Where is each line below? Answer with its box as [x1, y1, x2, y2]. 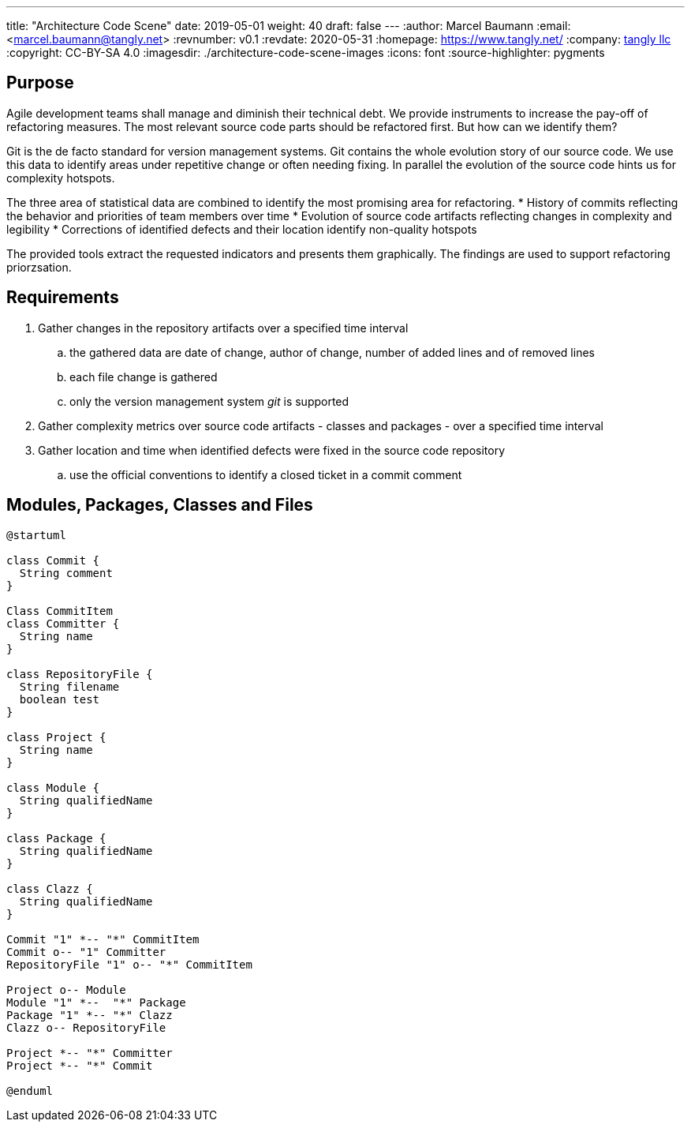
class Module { [6, 781, 100, 794]
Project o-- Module [6, 983, 126, 996]
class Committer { [6, 616, 120, 630]
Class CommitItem [6, 604, 113, 617]
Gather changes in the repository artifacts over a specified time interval [38, 320, 409, 335]
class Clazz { [6, 882, 93, 895]
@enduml [6, 1084, 54, 1097]
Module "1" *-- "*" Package [6, 995, 186, 1009]
